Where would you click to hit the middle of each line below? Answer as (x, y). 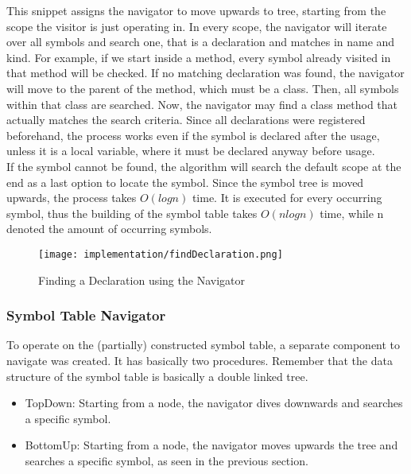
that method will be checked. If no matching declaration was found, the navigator (205, 73)
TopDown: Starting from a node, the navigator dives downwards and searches (214, 403)
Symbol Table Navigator (86, 315)
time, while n (352, 213)
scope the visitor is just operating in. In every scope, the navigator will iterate (197, 26)
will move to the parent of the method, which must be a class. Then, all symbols (203, 88)
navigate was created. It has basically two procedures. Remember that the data (200, 360)
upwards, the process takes (72, 198)
